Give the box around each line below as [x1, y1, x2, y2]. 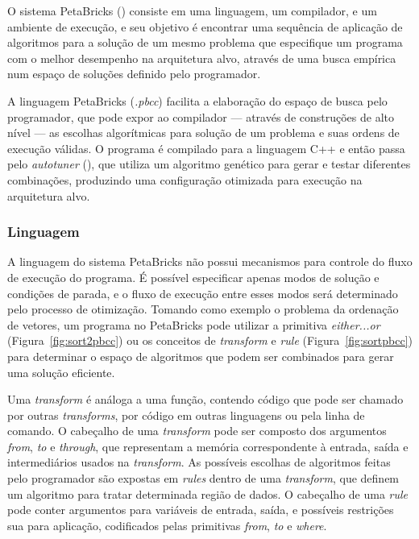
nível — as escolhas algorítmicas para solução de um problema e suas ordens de [7, 124, 400, 141]
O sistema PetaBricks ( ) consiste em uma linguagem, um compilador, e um [7, 2, 377, 19]
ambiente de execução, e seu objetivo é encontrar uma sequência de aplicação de [7, 18, 403, 35]
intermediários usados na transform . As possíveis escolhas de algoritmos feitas [7, 454, 391, 471]
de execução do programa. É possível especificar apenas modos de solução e [7, 268, 380, 285]
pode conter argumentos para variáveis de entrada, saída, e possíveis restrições [7, 501, 394, 518]
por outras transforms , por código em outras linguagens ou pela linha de [7, 406, 365, 423]
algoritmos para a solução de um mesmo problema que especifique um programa [7, 34, 403, 51]
